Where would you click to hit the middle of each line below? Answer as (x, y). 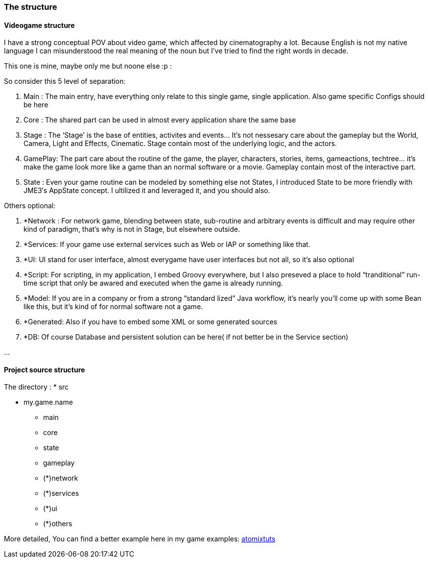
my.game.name (48, 402)
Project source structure (45, 369)
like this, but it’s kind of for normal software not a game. (113, 307)
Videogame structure (39, 25)
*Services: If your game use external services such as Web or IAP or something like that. (167, 244)
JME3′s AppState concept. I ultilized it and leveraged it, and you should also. (147, 191)
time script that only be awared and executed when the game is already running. (153, 283)
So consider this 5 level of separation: (65, 81)
